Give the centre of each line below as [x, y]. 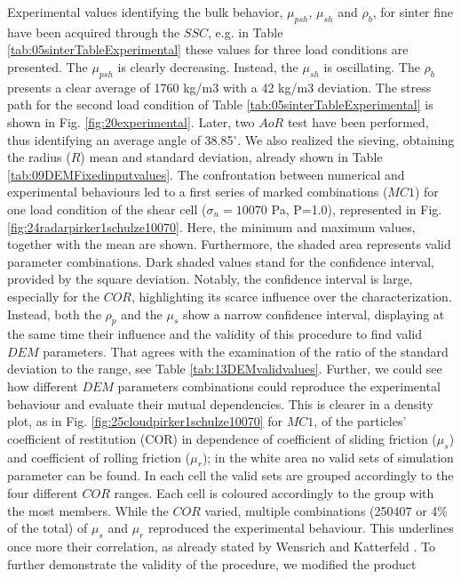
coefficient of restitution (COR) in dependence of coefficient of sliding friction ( [222, 438]
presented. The [48, 66]
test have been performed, [358, 121]
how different [43, 386]
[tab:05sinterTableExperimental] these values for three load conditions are [208, 49]
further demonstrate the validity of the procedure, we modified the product [212, 563]
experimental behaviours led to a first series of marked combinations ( [198, 192]
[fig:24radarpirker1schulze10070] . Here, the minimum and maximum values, [211, 226]
